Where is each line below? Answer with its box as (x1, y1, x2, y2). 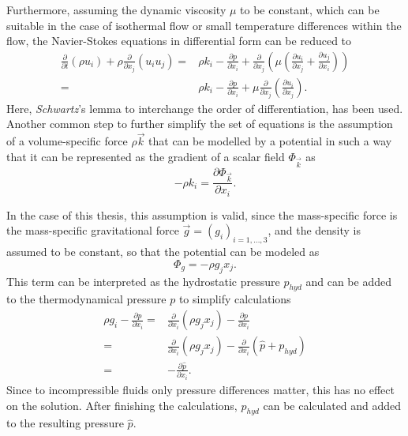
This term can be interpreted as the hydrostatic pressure (6, 272, 280, 289)
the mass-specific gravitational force (6, 222, 179, 239)
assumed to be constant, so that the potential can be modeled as (6, 243, 320, 260)
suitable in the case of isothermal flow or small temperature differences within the (6, 17, 402, 33)
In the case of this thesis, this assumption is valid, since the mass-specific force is (6, 206, 398, 223)
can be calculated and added (263, 397, 402, 413)
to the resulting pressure (6, 415, 124, 431)
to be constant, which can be (240, 2, 380, 17)
